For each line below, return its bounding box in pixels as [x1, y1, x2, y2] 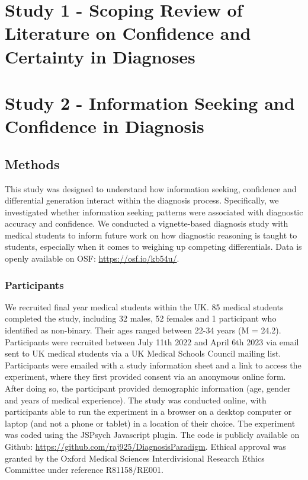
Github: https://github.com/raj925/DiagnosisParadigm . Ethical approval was [5, 440, 286, 453]
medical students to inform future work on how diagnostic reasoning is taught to [5, 228, 297, 241]
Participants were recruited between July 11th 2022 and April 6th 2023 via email [5, 335, 299, 348]
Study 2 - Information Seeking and [5, 90, 295, 115]
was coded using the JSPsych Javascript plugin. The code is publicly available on [5, 428, 300, 441]
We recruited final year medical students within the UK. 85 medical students [5, 300, 284, 313]
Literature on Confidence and [5, 21, 251, 45]
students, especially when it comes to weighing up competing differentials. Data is [5, 240, 302, 253]
